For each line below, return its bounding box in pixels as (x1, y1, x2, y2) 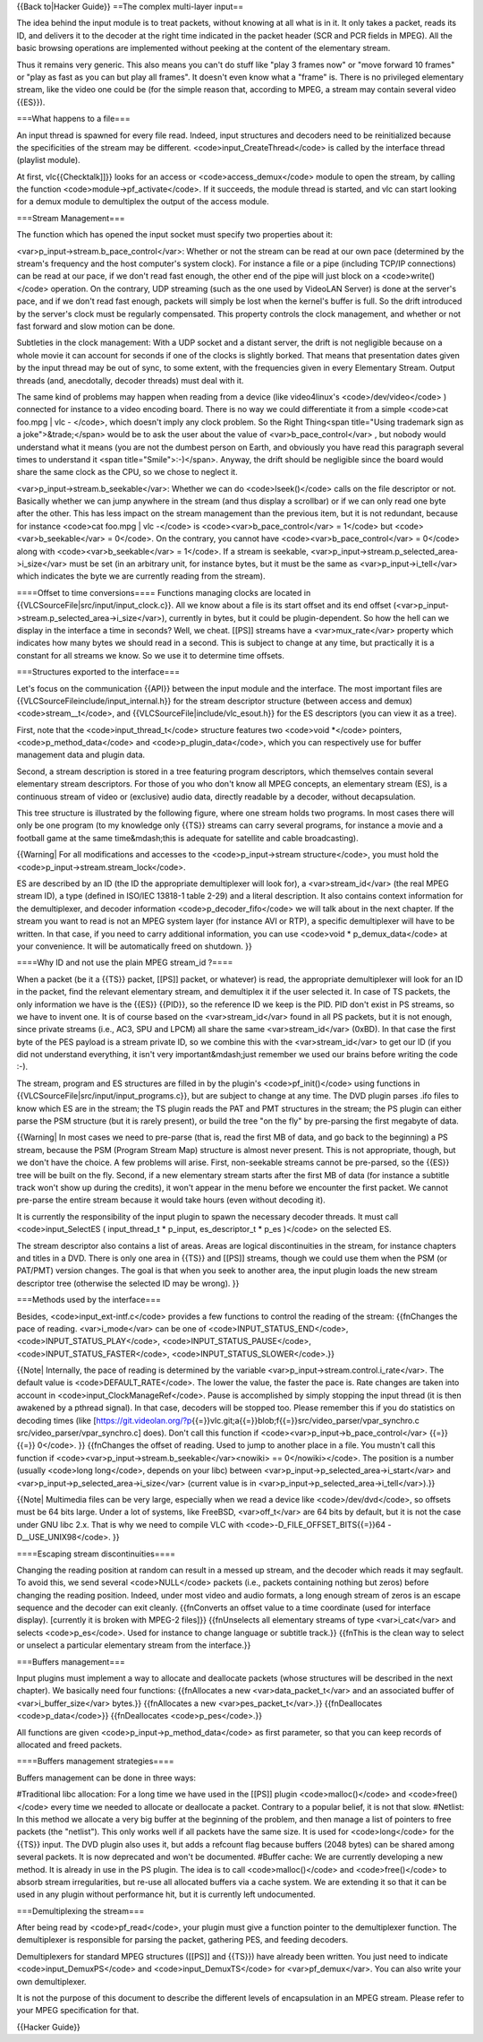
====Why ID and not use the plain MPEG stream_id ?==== (16, 957, 233, 968)
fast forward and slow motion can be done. (16, 321, 175, 332)
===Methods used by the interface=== (16, 1295, 161, 1305)
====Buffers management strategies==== (16, 1756, 174, 1767)
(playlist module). (16, 155, 80, 166)
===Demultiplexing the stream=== (16, 1905, 145, 1917)
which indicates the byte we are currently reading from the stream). (16, 571, 266, 582)
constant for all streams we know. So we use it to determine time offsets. (16, 650, 285, 660)
